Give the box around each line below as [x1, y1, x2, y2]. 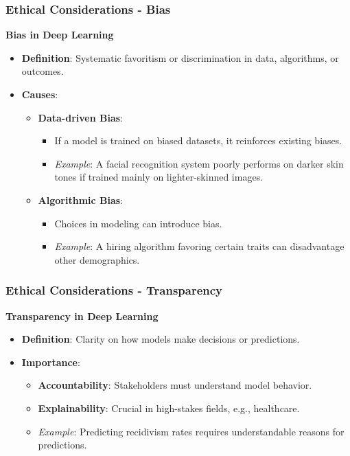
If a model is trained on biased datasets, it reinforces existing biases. [54, 133, 342, 148]
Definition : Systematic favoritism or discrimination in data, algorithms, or [21, 50, 339, 65]
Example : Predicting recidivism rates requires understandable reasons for [38, 424, 345, 438]
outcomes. [21, 64, 64, 78]
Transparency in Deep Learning [5, 308, 159, 323]
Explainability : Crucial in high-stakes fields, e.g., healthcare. [38, 400, 300, 415]
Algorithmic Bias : [38, 192, 124, 207]
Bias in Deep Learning [5, 27, 114, 42]
